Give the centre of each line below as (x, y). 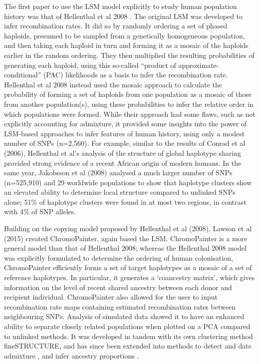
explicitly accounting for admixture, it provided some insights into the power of (126, 124)
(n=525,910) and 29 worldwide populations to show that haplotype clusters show (128, 182)
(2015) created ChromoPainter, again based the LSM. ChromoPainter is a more (126, 238)
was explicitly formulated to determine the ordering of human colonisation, (119, 257)
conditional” (23, 75)
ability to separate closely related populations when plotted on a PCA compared (127, 326)
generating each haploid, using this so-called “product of (90, 65)
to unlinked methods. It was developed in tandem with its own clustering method (129, 336)
